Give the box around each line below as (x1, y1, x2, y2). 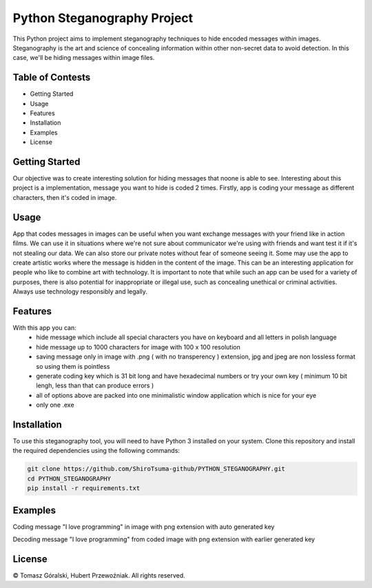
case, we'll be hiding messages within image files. (12, 54, 155, 62)
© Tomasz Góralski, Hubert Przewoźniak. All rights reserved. (12, 571, 185, 580)
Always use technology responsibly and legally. (12, 287, 148, 296)
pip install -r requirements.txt (27, 485, 141, 492)
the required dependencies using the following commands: (12, 447, 180, 455)
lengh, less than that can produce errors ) (36, 381, 154, 389)
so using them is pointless (36, 362, 110, 370)
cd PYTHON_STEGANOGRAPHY (27, 474, 112, 483)
